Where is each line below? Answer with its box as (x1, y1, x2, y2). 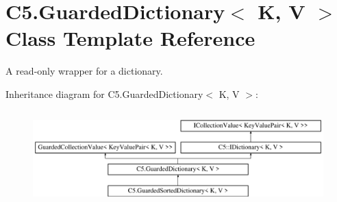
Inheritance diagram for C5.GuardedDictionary (5, 86, 203, 101)
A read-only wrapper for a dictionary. (5, 64, 163, 78)
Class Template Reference (5, 24, 255, 52)
